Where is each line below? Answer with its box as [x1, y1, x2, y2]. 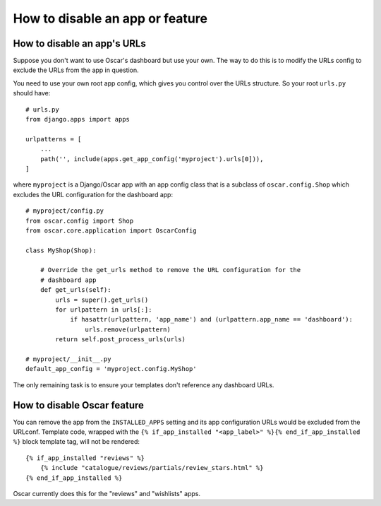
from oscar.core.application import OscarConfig [25, 226, 197, 235]
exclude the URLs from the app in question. [13, 66, 139, 74]
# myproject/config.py [25, 207, 104, 215]
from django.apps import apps [25, 115, 131, 124]
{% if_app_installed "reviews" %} [25, 454, 145, 462]
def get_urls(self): [40, 286, 111, 294]
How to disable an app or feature [13, 11, 208, 26]
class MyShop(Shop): [25, 246, 97, 254]
